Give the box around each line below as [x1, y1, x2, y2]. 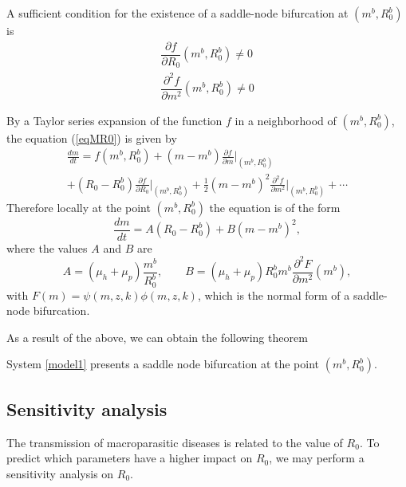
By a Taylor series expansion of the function [6, 112, 223, 128]
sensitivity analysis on [6, 465, 114, 481]
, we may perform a [269, 450, 365, 466]
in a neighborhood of [235, 112, 337, 128]
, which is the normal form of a [197, 286, 350, 303]
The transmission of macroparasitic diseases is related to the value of [6, 434, 343, 450]
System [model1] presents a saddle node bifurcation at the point [6, 355, 320, 372]
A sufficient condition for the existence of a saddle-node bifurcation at [6, 5, 349, 21]
